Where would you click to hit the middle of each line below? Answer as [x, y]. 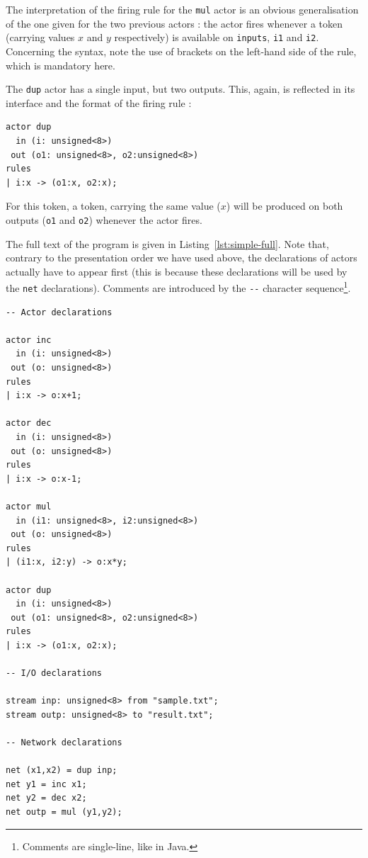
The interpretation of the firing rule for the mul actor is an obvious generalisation [182, 9]
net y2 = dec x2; [46, 798]
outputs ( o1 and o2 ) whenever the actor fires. [104, 219]
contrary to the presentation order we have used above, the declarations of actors [182, 258]
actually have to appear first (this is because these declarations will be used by [177, 271]
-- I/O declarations [54, 673]
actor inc [29, 340]
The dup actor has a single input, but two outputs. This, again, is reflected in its [180, 89]
